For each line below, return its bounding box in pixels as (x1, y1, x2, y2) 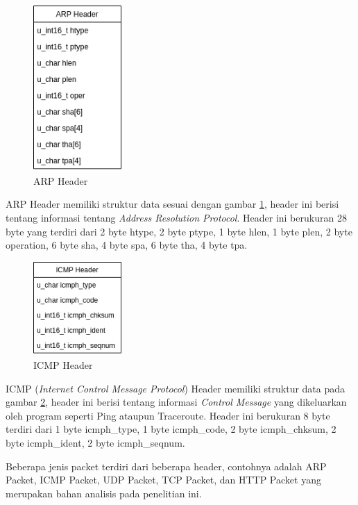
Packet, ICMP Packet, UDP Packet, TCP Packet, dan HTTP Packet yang (6, 472, 321, 487)
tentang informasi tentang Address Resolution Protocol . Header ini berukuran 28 (6, 210, 347, 224)
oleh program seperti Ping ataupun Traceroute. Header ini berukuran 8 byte (6, 408, 330, 422)
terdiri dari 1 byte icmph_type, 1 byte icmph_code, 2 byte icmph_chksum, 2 (6, 422, 336, 436)
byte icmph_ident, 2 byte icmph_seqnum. (6, 436, 185, 450)
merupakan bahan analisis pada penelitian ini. (6, 486, 202, 500)
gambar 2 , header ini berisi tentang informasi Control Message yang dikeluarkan (6, 395, 347, 409)
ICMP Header (33, 358, 93, 372)
